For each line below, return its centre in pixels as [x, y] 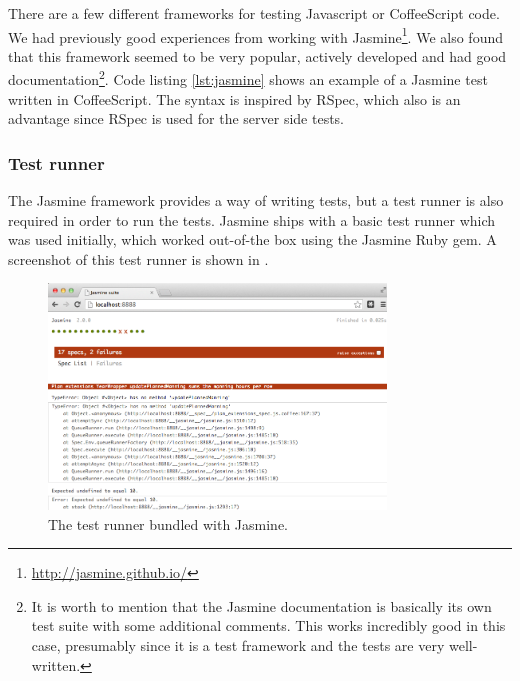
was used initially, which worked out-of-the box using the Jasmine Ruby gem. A [252, 239]
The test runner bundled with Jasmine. [168, 523]
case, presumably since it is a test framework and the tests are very [238, 644]
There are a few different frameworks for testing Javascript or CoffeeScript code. [254, 13]
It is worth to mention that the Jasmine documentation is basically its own [261, 605]
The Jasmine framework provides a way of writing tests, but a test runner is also [256, 200]
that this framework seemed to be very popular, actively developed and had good [257, 55]
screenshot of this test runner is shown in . [138, 258]
